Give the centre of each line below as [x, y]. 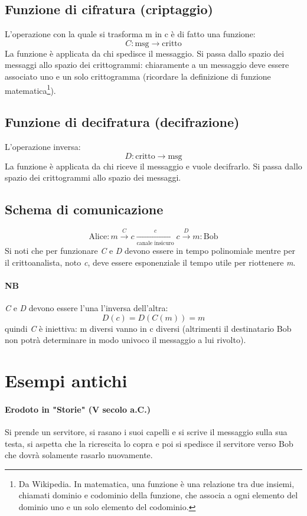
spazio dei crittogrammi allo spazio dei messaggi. [93, 177]
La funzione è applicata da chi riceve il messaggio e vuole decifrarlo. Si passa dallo [153, 166]
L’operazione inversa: [43, 147]
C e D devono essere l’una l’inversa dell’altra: [86, 308]
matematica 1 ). [30, 89]
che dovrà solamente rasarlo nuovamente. [79, 455]
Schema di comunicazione [84, 209]
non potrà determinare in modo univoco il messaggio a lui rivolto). [125, 340]
